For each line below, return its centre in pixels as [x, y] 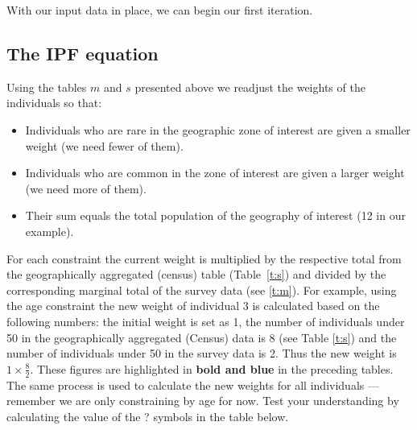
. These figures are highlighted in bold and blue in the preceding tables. [212, 368]
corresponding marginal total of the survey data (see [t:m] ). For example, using [202, 289]
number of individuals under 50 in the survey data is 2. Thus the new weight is [202, 353]
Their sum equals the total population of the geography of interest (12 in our [215, 215]
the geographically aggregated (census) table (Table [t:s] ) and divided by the [196, 274]
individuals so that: [54, 103]
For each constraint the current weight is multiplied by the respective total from [204, 258]
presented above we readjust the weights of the [250, 87]
